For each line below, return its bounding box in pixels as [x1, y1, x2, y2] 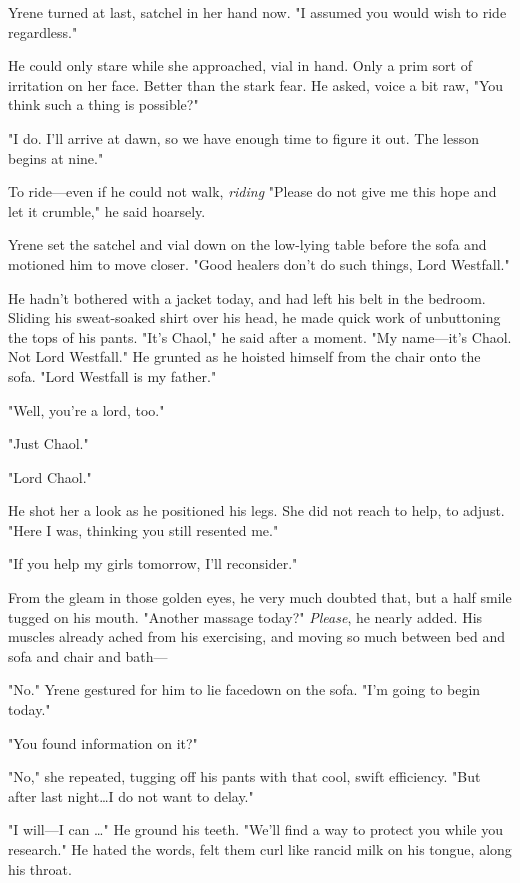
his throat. [8, 858, 72, 879]
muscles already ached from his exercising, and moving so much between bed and [8, 626, 506, 647]
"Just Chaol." [8, 433, 89, 454]
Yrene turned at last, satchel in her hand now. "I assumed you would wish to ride [8, 2, 507, 22]
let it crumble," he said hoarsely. [8, 200, 206, 221]
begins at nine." [8, 147, 104, 168]
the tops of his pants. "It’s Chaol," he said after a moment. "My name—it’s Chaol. [8, 326, 512, 347]
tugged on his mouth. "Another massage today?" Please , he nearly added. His [8, 606, 483, 627]
